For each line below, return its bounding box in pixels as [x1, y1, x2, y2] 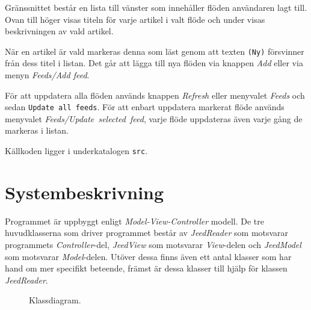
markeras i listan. [5, 124, 69, 137]
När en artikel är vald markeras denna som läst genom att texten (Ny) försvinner [5, 45, 304, 57]
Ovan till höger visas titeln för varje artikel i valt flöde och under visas [5, 13, 265, 25]
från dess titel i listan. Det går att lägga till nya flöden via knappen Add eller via [5, 57, 303, 69]
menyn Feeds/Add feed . [5, 69, 90, 81]
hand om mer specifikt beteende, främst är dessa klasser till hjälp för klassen [5, 262, 288, 274]
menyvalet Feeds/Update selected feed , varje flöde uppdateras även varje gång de [5, 112, 303, 125]
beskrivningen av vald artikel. [5, 25, 114, 37]
